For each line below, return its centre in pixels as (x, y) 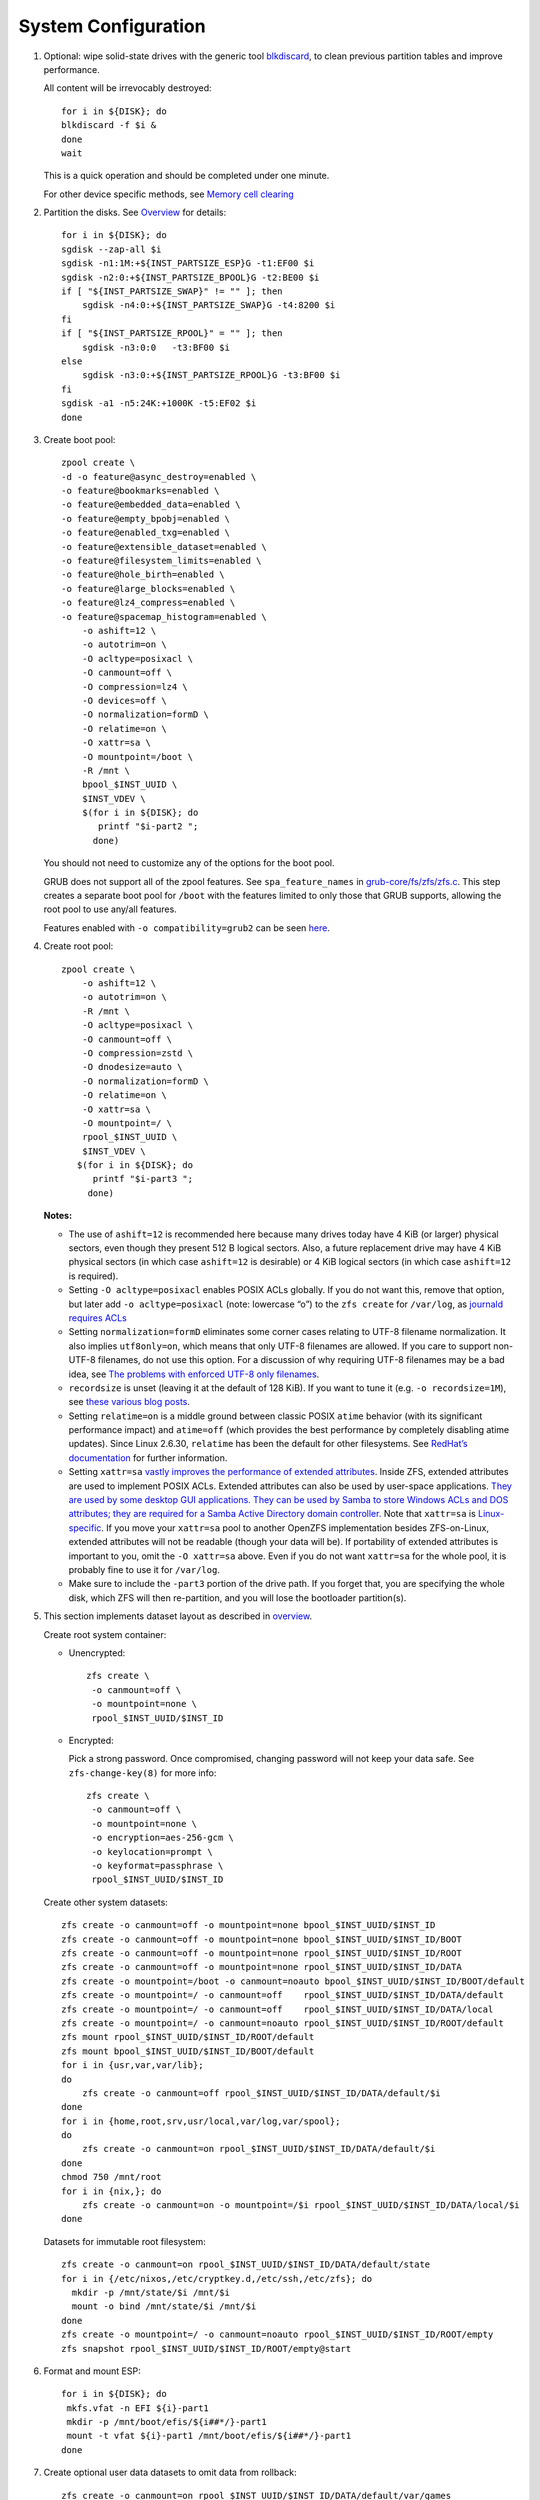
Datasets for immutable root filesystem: (124, 2241)
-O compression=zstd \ (137, 1053)
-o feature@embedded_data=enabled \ (151, 504)
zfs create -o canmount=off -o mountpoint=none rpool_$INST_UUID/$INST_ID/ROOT (261, 1953)
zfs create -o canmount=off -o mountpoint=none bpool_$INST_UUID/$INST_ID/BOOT (261, 1939)
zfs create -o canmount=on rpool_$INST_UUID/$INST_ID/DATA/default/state (246, 2264)
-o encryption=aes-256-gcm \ (163, 1838)
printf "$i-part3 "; (143, 1179)
